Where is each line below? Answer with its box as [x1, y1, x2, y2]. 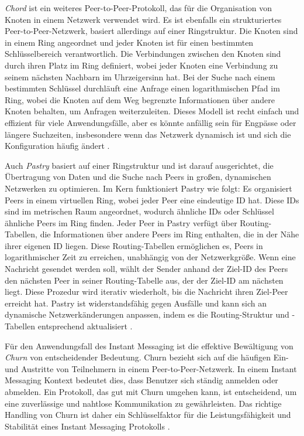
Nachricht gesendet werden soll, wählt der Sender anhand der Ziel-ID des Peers [5, 263, 288, 275]
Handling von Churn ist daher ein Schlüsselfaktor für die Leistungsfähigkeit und [5, 408, 291, 421]
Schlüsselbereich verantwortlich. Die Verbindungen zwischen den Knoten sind [5, 47, 281, 60]
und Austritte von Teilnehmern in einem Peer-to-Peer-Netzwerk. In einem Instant [5, 362, 297, 374]
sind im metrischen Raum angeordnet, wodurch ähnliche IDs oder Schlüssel [5, 205, 274, 217]
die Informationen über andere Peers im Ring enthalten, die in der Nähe [40, 228, 299, 240]
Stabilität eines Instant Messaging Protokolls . [5, 420, 170, 432]
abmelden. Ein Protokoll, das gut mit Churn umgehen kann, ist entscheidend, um [5, 386, 297, 397]
